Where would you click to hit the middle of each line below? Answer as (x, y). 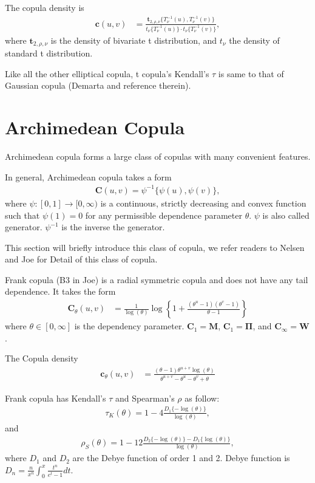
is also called (286, 215)
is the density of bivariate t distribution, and (134, 40)
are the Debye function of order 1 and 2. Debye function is (181, 458)
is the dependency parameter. (129, 326)
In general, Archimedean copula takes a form (88, 176)
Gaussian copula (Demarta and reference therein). (98, 85)
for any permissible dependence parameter (164, 215)
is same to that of (251, 73)
